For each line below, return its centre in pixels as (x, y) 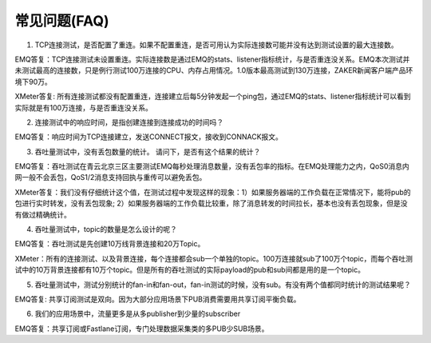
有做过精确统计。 (43, 214)
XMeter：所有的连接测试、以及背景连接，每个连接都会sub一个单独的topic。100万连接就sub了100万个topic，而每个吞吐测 (214, 258)
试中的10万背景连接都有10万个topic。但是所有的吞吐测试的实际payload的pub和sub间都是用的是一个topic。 (190, 270)
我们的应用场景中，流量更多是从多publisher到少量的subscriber (138, 314)
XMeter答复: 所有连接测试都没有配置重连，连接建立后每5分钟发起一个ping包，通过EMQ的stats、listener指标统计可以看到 (213, 97)
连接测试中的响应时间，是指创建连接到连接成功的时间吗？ (129, 122)
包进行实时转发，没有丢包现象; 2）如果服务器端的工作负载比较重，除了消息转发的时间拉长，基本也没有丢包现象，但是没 (211, 203)
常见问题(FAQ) (62, 21)
